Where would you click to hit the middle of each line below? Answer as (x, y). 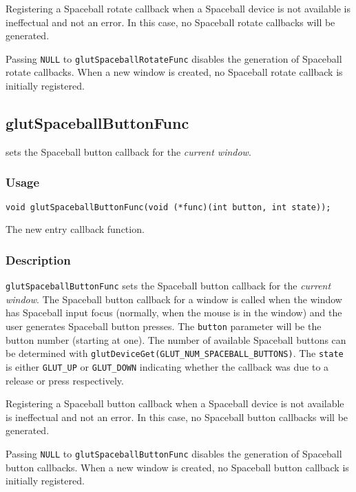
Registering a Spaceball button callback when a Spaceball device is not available (175, 403)
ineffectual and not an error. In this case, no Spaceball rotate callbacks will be (170, 22)
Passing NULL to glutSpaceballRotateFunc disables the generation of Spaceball (174, 58)
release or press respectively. (65, 380)
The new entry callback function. (75, 229)
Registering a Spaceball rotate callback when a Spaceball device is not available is (178, 8)
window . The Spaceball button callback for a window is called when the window (174, 299)
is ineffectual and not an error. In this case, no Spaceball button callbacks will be (177, 417)
